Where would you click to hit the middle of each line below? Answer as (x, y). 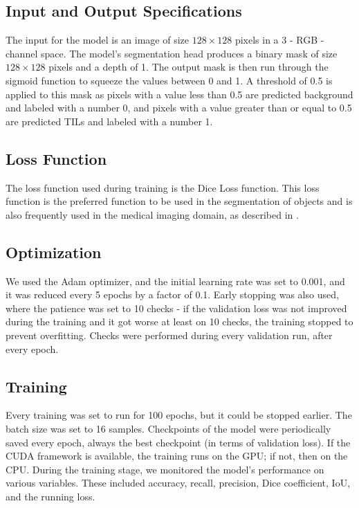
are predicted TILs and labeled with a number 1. (109, 121)
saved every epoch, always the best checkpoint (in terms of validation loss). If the (178, 442)
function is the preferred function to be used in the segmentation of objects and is (179, 201)
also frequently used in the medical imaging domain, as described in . (152, 214)
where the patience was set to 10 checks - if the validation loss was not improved (176, 308)
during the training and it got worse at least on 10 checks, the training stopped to (179, 321)
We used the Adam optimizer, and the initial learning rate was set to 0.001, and (175, 281)
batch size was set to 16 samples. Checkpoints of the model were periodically (168, 428)
